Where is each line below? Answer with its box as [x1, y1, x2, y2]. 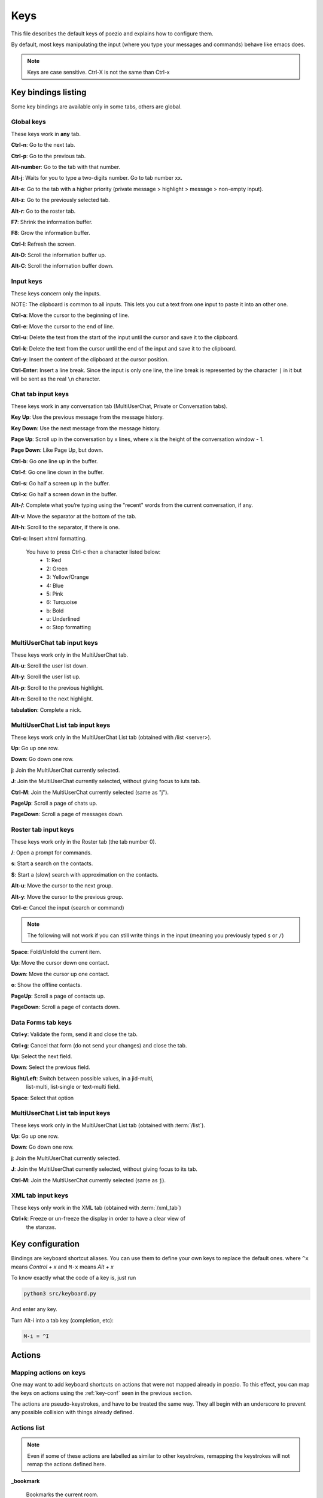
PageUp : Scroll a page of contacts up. [11, 992, 105, 999]
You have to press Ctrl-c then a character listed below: [26, 548, 161, 555]
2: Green [46, 565, 68, 572]
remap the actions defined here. [27, 1461, 106, 1468]
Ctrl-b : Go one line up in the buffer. [11, 457, 98, 464]
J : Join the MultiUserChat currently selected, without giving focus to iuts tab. [11, 778, 201, 785]
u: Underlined [46, 615, 80, 623]
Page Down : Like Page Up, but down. [11, 446, 103, 454]
